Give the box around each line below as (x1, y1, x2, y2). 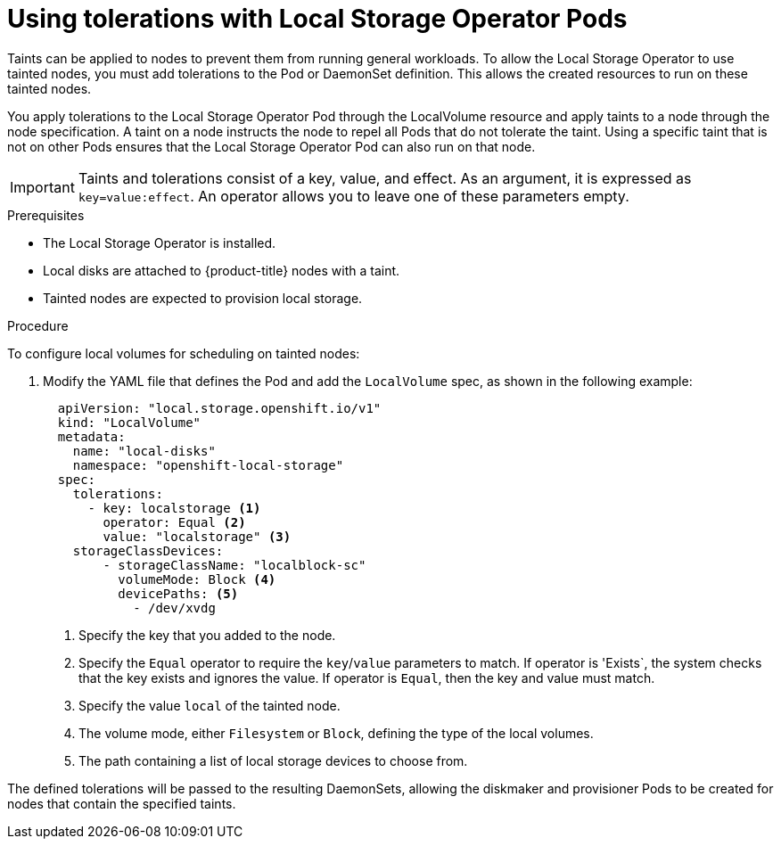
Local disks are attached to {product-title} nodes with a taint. (43, 262, 400, 278)
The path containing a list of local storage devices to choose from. (78, 752, 468, 768)
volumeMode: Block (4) (118, 571, 276, 587)
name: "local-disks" (72, 443, 216, 458)
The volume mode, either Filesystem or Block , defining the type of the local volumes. (78, 725, 594, 741)
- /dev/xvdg (133, 600, 216, 615)
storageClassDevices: (72, 543, 224, 558)
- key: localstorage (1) (87, 500, 261, 515)
